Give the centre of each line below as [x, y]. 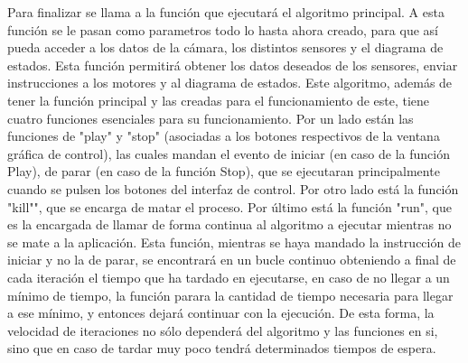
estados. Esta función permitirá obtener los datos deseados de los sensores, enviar [233, 65]
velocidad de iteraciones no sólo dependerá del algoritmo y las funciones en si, [223, 330]
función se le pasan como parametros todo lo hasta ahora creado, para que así [223, 29]
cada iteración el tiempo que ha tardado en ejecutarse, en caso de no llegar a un [229, 277]
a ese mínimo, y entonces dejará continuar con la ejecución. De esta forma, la [221, 313]
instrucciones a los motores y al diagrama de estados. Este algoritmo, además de [230, 83]
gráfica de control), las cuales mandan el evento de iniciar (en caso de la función [229, 153]
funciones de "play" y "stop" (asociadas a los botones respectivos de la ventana [224, 136]
